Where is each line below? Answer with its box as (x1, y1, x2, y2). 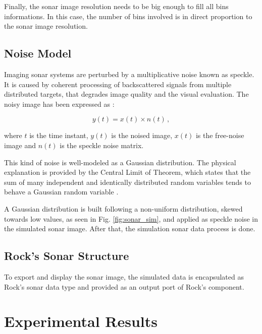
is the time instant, (29, 130, 88, 141)
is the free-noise (195, 130, 244, 141)
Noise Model (4, 45, 72, 61)
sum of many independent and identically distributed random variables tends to (4, 176, 251, 187)
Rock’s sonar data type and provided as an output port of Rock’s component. (4, 281, 244, 292)
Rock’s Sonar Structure (4, 248, 129, 263)
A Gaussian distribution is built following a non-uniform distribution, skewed (4, 203, 243, 214)
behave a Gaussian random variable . (4, 186, 119, 197)
